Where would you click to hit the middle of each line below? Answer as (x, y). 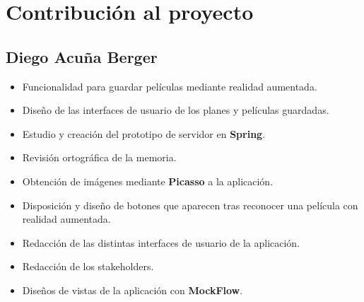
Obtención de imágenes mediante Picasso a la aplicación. (148, 181)
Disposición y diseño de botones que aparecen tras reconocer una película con (190, 205)
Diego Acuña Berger (82, 56)
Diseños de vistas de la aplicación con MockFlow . (133, 290)
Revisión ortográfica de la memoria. (99, 157)
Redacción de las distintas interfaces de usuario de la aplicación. (161, 242)
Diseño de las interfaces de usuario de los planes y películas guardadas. (176, 110)
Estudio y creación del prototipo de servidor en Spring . (144, 133)
